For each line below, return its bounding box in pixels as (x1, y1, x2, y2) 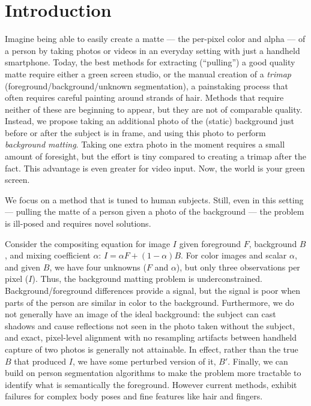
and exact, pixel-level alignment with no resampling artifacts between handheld (5, 331, 297, 344)
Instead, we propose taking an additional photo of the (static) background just (5, 115, 294, 127)
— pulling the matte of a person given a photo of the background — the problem (5, 205, 304, 218)
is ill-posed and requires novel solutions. (5, 217, 151, 230)
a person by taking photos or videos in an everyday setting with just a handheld (5, 44, 300, 56)
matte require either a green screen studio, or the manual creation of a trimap (5, 67, 291, 80)
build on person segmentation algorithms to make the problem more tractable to (5, 366, 301, 379)
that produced (14, 354, 67, 367)
